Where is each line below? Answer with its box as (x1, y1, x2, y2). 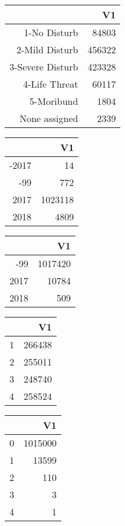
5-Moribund (29, 94, 78, 108)
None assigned (19, 111, 78, 125)
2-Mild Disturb (17, 43, 78, 56)
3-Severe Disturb (9, 60, 78, 73)
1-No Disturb (24, 25, 78, 39)
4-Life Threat (23, 77, 78, 91)
